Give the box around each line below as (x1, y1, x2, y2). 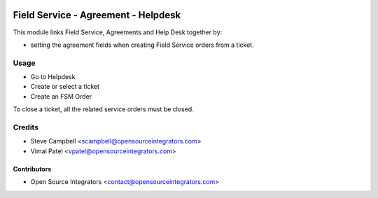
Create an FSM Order (30, 92, 92, 101)
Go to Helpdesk (30, 73, 76, 81)
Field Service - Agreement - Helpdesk (13, 9, 181, 21)
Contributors (13, 164, 52, 173)
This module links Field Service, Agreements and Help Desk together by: (13, 28, 223, 36)
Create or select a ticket (30, 83, 100, 91)
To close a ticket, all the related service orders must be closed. (13, 105, 194, 113)
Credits (13, 122, 38, 132)
